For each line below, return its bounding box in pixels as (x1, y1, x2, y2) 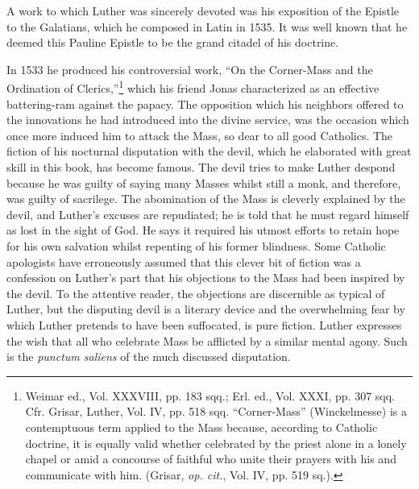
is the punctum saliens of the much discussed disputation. (6, 348, 291, 365)
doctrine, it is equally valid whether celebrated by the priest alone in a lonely (25, 434, 407, 451)
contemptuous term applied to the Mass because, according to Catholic (25, 418, 378, 435)
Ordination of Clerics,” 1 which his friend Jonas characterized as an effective (6, 77, 380, 97)
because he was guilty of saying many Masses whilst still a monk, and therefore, (6, 174, 401, 191)
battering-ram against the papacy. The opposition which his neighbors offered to (6, 95, 404, 112)
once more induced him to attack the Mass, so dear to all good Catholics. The (6, 126, 393, 143)
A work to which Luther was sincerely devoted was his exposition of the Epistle (6, 2, 400, 19)
